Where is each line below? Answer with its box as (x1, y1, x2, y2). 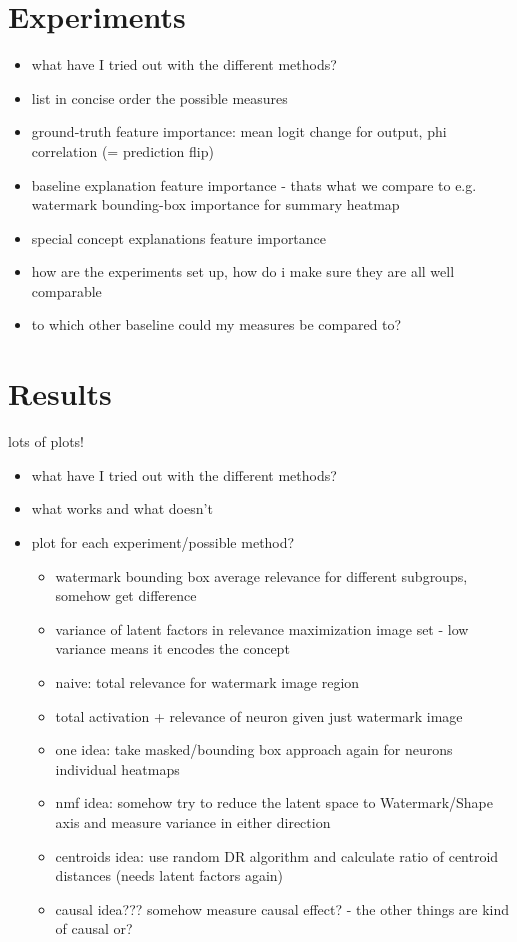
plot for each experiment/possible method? (31, 531, 295, 552)
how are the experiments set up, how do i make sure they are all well (31, 261, 455, 282)
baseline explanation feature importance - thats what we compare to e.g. (31, 174, 477, 195)
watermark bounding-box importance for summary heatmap (31, 194, 400, 215)
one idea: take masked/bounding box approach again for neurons (55, 739, 453, 760)
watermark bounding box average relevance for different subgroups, (55, 565, 468, 586)
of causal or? (55, 918, 133, 939)
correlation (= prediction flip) (31, 140, 214, 161)
